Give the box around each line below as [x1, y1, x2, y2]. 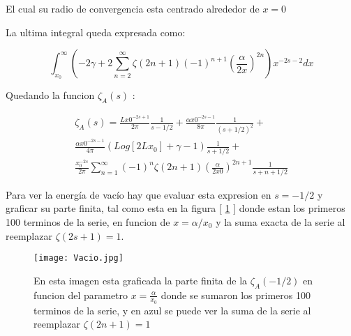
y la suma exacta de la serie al [216, 215, 345, 229]
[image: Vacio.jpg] [33, 253, 124, 264]
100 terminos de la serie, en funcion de [6, 215, 170, 229]
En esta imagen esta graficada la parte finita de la [33, 273, 248, 287]
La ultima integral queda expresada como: [6, 24, 186, 39]
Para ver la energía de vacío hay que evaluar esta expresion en [6, 187, 271, 201]
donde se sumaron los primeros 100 [160, 287, 311, 302]
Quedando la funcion [6, 88, 95, 102]
